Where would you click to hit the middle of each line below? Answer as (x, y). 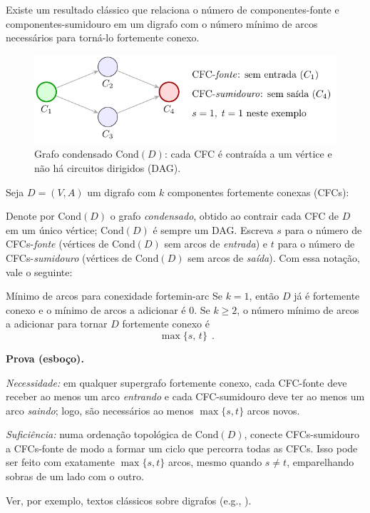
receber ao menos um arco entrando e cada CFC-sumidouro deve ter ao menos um (185, 396)
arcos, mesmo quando (215, 462)
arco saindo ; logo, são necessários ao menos (100, 410)
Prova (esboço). (45, 358)
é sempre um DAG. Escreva (213, 229)
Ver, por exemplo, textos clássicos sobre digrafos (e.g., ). (129, 500)
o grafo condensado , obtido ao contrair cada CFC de (224, 216)
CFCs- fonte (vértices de (57, 244)
